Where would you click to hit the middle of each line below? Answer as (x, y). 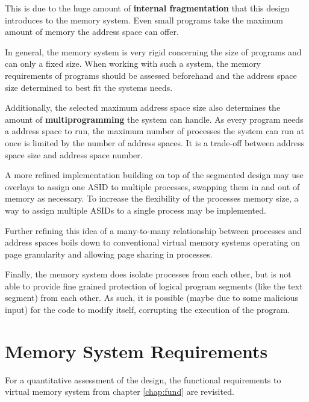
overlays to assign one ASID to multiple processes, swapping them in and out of (152, 186)
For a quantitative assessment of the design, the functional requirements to (143, 379)
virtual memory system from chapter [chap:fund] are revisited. (120, 391)
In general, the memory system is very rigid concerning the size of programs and (153, 51)
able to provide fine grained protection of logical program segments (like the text (154, 286)
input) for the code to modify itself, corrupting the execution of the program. (148, 310)
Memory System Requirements (136, 351)
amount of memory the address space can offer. (92, 32)
